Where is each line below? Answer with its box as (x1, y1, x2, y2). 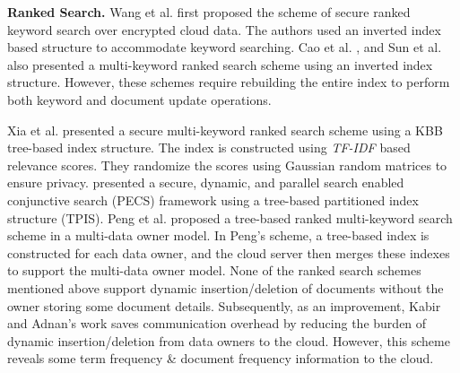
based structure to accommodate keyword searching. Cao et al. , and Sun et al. (7, 38, 442, 56)
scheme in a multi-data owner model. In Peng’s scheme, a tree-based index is (7, 226, 430, 245)
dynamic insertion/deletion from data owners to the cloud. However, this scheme (7, 331, 450, 350)
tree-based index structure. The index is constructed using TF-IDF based (7, 138, 411, 157)
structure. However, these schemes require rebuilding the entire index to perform (7, 73, 450, 91)
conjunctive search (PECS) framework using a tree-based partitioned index (7, 190, 419, 209)
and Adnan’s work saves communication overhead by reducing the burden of (7, 314, 427, 333)
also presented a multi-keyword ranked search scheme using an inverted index (7, 55, 433, 74)
